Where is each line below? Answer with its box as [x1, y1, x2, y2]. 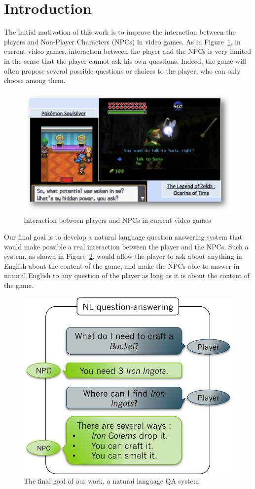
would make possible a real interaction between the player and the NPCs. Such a [4, 241, 249, 251]
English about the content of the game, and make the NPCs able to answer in [4, 260, 240, 271]
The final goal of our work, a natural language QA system [24, 476, 199, 486]
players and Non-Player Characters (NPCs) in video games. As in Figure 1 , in [4, 36, 241, 46]
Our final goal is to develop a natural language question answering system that [4, 232, 243, 242]
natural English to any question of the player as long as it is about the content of [4, 270, 250, 281]
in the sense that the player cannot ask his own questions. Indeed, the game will [4, 55, 246, 66]
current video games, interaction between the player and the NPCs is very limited [4, 46, 252, 56]
